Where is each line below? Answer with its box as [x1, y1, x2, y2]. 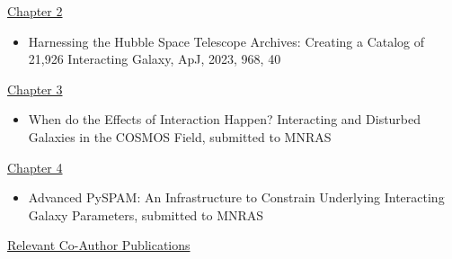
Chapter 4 [7, 157, 63, 176]
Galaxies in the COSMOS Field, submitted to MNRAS [28, 127, 332, 146]
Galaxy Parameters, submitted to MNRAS [28, 205, 264, 224]
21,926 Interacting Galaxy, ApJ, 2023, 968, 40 [28, 49, 281, 68]
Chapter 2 [7, 2, 63, 20]
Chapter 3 [7, 79, 63, 98]
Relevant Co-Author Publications [7, 236, 191, 255]
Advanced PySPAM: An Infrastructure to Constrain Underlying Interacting [28, 188, 445, 207]
